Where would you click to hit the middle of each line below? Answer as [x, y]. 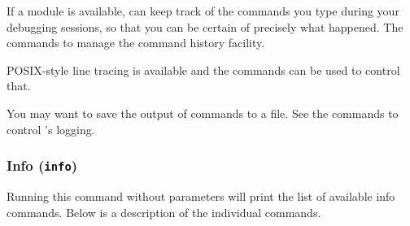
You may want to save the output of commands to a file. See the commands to [203, 113]
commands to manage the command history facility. [136, 43]
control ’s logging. [51, 129]
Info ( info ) [42, 165]
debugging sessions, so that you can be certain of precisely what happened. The [205, 26]
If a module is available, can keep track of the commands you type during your [203, 11]
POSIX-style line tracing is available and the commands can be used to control [203, 70]
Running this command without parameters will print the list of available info [201, 196]
